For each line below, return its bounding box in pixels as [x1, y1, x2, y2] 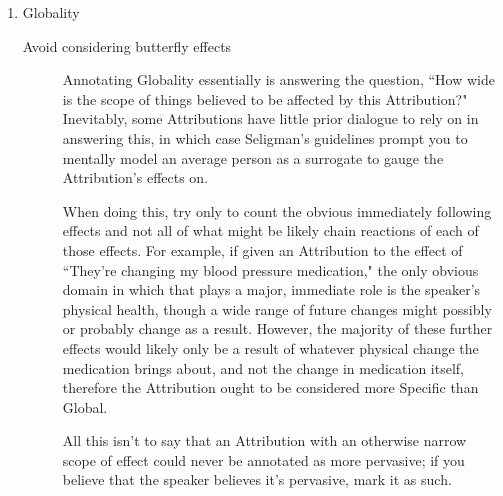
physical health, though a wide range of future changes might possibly [62, 298, 492, 319]
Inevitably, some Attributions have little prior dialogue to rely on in [62, 108, 479, 129]
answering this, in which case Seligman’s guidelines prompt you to [62, 127, 468, 148]
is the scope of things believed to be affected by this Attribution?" [62, 88, 468, 109]
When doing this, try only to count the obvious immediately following [62, 200, 492, 221]
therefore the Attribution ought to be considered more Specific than [62, 377, 479, 398]
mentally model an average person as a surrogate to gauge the [62, 147, 444, 168]
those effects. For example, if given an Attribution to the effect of [62, 239, 463, 260]
